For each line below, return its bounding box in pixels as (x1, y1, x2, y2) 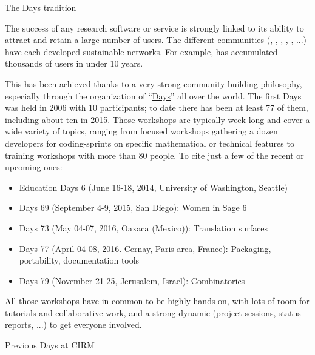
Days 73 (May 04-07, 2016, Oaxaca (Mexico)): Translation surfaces (19, 221, 268, 234)
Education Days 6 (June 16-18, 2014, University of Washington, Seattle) (19, 181, 288, 193)
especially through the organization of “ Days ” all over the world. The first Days (5, 89, 302, 102)
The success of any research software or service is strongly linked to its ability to (5, 21, 304, 34)
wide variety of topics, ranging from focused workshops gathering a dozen (5, 125, 278, 138)
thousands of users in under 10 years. (5, 57, 143, 70)
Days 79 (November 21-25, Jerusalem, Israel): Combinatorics (19, 274, 245, 287)
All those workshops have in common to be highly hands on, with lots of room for (5, 294, 310, 307)
